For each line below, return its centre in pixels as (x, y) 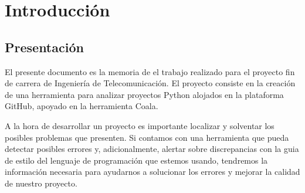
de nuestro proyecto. (41, 183)
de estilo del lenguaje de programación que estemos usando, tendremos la (136, 160)
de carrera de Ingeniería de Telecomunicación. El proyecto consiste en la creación (150, 83)
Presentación (44, 47)
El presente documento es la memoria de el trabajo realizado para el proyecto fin (150, 71)
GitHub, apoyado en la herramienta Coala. (82, 106)
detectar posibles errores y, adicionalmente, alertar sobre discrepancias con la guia (152, 149)
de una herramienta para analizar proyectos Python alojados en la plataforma (144, 94)
